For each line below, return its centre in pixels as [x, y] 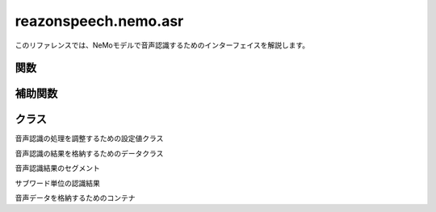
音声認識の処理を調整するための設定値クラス [89, 139]
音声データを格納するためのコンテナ [75, 198]
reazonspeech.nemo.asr [99, 21]
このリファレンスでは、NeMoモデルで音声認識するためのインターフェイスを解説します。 [162, 45]
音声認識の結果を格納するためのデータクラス [89, 153]
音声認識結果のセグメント [57, 168]
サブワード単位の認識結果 [57, 183]
